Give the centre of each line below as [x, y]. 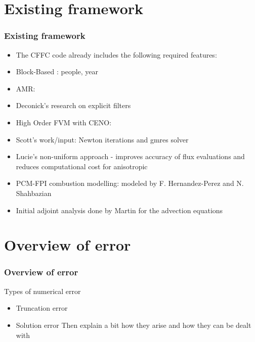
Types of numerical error [42, 291]
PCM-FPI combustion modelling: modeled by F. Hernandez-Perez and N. [130, 183]
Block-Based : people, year [57, 71]
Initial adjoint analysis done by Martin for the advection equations [119, 210]
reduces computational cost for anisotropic [82, 166]
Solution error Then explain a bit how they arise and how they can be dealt [134, 325]
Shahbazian [34, 193]
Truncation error [42, 308]
